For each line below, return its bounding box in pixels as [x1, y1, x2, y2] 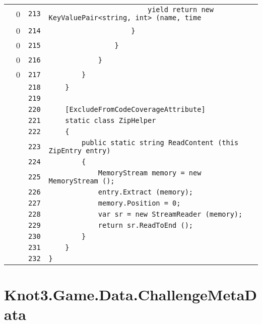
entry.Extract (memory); [98, 188, 193, 196]
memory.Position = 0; [98, 199, 181, 207]
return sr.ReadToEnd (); [98, 221, 193, 229]
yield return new [148, 6, 214, 14]
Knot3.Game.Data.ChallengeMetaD [4, 284, 257, 305]
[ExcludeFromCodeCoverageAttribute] [65, 105, 206, 113]
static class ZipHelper [65, 116, 156, 124]
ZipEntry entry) [48, 147, 111, 155]
